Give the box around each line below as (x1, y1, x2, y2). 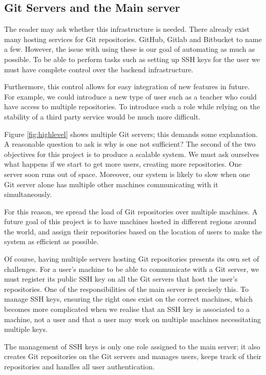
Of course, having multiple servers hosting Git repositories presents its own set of (4, 253, 259, 264)
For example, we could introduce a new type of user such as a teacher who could (4, 91, 257, 102)
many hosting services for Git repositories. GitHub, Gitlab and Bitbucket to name (4, 33, 262, 44)
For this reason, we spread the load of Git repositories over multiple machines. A (4, 206, 258, 216)
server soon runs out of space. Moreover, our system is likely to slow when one (4, 168, 250, 179)
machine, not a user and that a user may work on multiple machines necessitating (4, 313, 261, 324)
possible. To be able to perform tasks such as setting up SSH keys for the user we (4, 53, 260, 64)
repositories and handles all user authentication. (4, 361, 155, 372)
